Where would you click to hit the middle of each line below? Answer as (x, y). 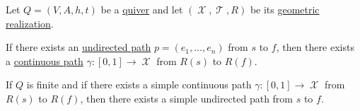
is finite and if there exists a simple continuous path (139, 84)
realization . (30, 23)
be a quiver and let (142, 9)
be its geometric (285, 9)
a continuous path (45, 60)
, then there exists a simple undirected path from (187, 98)
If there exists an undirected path (79, 47)
